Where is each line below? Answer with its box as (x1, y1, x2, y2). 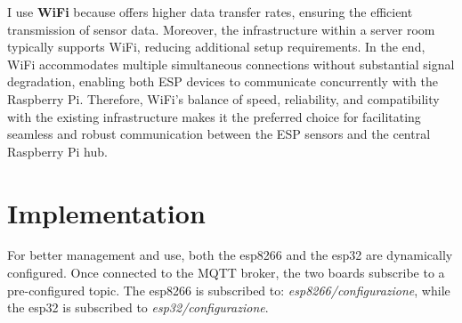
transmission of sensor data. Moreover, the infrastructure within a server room (7, 20, 435, 38)
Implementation (7, 194, 206, 230)
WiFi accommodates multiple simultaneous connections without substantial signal (7, 54, 455, 73)
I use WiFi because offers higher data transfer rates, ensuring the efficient (7, 3, 413, 20)
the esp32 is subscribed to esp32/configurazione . (7, 298, 269, 317)
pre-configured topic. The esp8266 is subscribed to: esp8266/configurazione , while (7, 280, 450, 299)
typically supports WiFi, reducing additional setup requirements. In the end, (7, 37, 426, 56)
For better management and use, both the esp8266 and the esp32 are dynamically (7, 246, 453, 264)
